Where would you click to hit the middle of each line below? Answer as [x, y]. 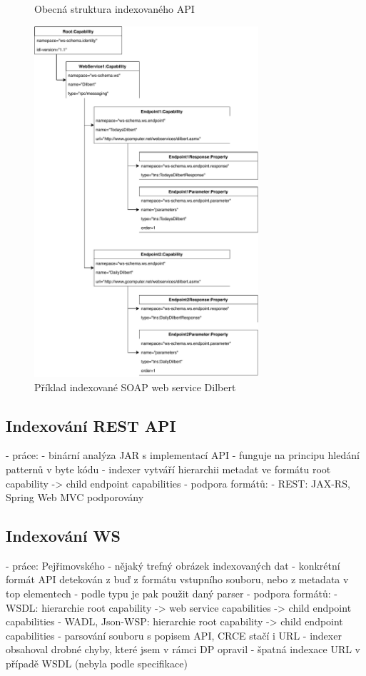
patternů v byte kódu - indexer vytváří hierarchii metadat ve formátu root [168, 469]
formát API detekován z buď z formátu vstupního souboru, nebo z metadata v [177, 579]
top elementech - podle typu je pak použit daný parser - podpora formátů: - [172, 594]
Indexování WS [63, 536]
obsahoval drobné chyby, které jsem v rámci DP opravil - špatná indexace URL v [183, 649]
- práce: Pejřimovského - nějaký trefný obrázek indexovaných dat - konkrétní [173, 565]
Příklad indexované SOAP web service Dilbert [135, 387]
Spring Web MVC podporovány [75, 497]
